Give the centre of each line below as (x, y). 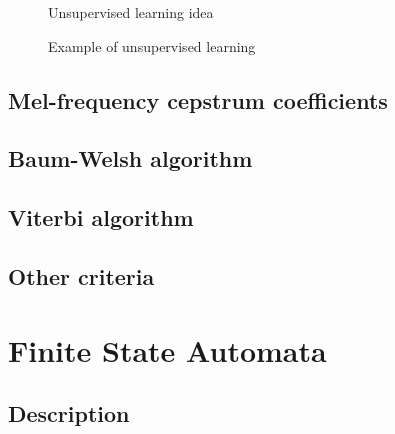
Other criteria (81, 275)
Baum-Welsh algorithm (130, 158)
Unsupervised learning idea (131, 12)
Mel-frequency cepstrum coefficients (198, 99)
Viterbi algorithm (101, 217)
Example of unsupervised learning (152, 45)
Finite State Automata (167, 349)
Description (69, 413)
